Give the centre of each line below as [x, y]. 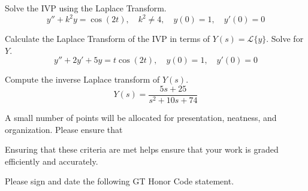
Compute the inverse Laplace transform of [82, 79]
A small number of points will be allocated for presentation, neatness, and [141, 117]
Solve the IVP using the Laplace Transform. [86, 8]
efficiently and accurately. [52, 161]
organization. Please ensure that [64, 129]
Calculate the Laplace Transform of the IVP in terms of [108, 39]
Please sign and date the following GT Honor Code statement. [120, 181]
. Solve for [285, 39]
